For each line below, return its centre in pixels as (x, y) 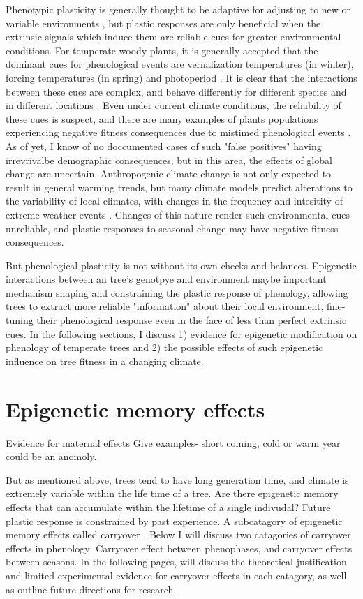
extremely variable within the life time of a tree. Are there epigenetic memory (172, 493)
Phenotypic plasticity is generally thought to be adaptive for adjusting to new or (178, 9)
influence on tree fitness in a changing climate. (105, 361)
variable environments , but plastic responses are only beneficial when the (163, 23)
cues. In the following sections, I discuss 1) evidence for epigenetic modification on (181, 333)
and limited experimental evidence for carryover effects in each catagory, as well (176, 575)
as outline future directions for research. (91, 589)
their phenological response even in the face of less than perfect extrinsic (192, 320)
